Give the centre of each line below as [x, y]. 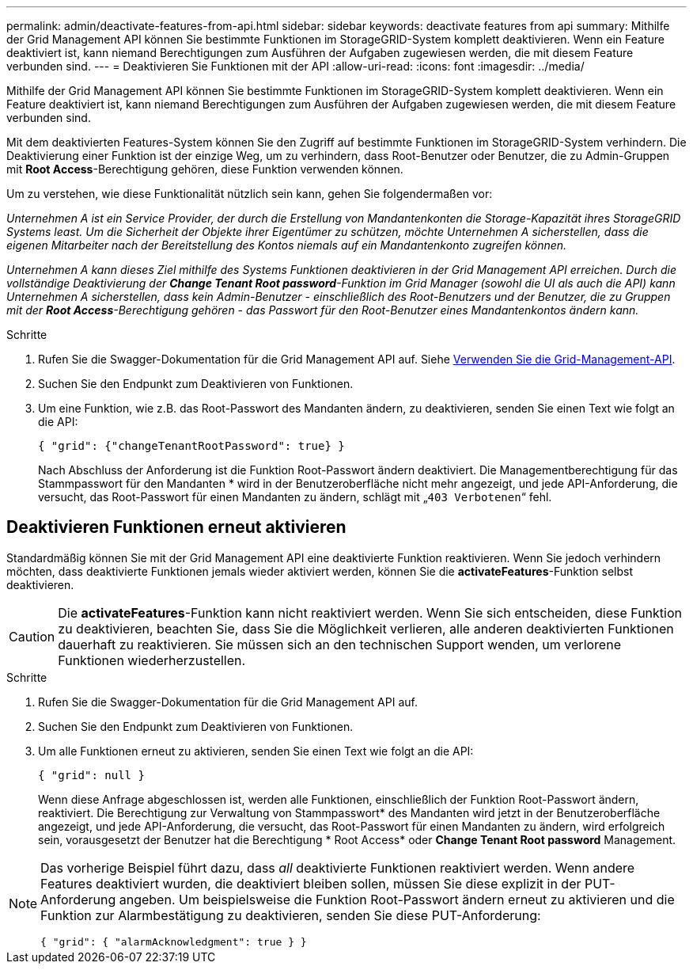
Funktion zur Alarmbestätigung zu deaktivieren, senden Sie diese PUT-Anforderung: [291, 915]
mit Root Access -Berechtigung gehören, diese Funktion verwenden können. [205, 169]
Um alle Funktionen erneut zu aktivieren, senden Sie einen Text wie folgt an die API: [256, 751]
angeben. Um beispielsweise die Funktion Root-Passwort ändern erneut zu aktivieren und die [397, 899]
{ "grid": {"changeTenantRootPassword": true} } [191, 446]
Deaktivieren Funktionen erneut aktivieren [176, 527]
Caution [32, 636]
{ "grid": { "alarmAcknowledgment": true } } [174, 941]
